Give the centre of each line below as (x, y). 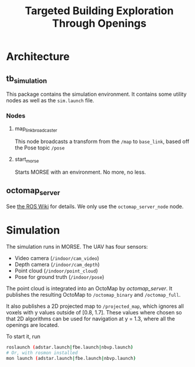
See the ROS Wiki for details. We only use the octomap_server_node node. (95, 207)
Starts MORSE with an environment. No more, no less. (80, 172)
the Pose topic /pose (40, 148)
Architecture (38, 57)
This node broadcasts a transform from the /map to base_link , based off (102, 142)
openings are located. (32, 325)
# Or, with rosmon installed (42, 353)
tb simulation (27, 79)
